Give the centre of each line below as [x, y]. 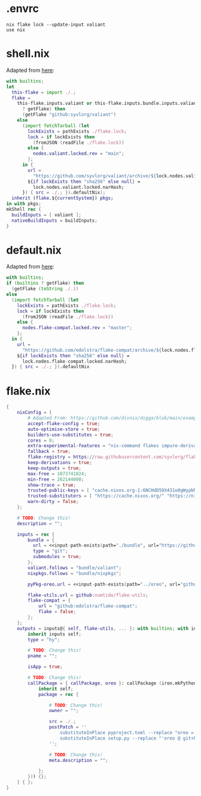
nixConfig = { [34, 412]
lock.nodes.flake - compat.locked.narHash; [74, 361]
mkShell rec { [24, 209]
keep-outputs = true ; [55, 468]
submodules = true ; [57, 557]
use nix [16, 30]
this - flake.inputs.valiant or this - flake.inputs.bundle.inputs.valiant [108, 104]
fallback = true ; [49, 451]
